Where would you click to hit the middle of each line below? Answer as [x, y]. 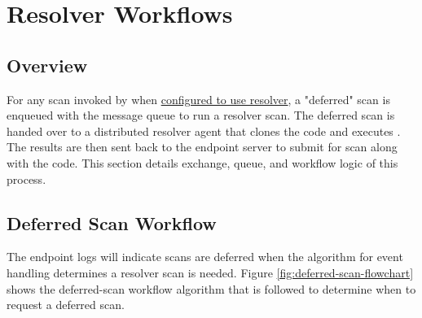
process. [26, 179]
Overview [47, 65]
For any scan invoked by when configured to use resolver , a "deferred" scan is [198, 99]
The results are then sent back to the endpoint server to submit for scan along [202, 147]
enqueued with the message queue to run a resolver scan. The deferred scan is [201, 115]
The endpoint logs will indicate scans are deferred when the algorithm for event [205, 257]
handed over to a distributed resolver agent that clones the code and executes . [204, 131]
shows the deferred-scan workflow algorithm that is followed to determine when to [211, 288]
